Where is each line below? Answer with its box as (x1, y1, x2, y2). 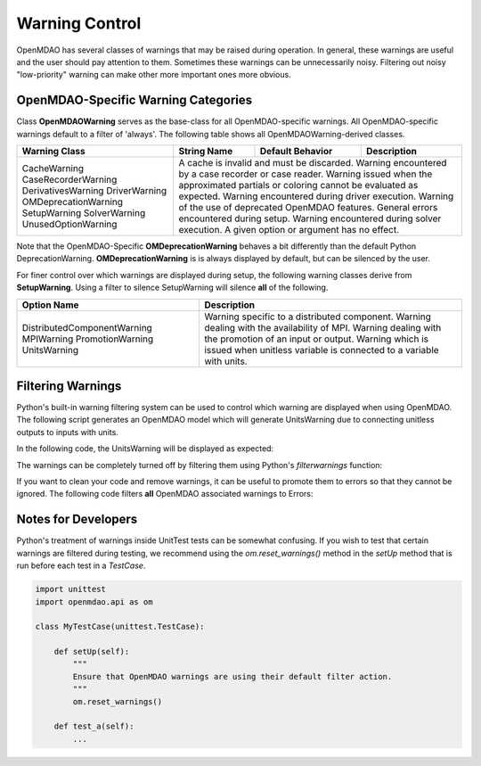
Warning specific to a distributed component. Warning (204, 310, 431, 323)
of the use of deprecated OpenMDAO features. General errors (178, 202, 438, 214)
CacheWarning (21, 162, 85, 175)
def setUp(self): (53, 647, 130, 657)
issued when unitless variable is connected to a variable (204, 343, 440, 356)
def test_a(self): (53, 721, 135, 731)
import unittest (35, 584, 107, 595)
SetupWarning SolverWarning (21, 207, 146, 219)
